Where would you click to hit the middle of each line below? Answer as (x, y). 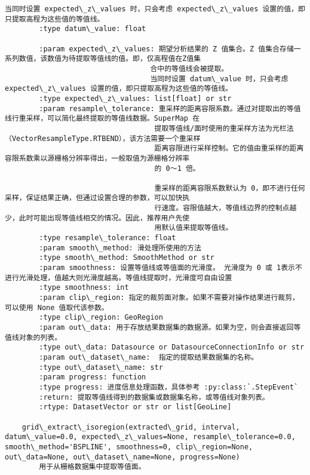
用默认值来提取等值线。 (194, 228)
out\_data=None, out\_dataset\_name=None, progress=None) (122, 457)
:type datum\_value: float (93, 29)
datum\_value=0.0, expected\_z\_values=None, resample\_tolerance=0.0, (150, 437)
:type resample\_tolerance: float (108, 238)
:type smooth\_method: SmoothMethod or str (127, 258)
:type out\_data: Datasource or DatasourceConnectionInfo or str (172, 347)
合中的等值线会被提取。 (189, 68)
